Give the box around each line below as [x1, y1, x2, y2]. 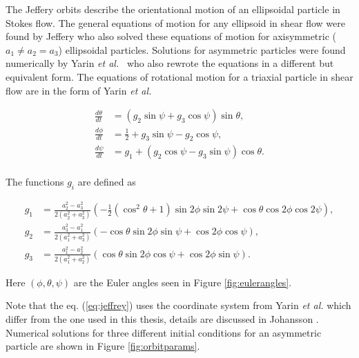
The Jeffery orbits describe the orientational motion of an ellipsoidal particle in [6, 2, 340, 16]
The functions [6, 175, 64, 189]
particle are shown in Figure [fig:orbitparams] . [6, 339, 200, 353]
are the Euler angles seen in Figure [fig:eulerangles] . [73, 275, 292, 289]
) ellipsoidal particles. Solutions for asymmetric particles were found [58, 42, 346, 57]
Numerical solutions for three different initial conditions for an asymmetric [6, 325, 322, 339]
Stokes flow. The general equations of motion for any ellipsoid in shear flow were [6, 15, 345, 30]
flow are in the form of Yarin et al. [6, 83, 152, 97]
